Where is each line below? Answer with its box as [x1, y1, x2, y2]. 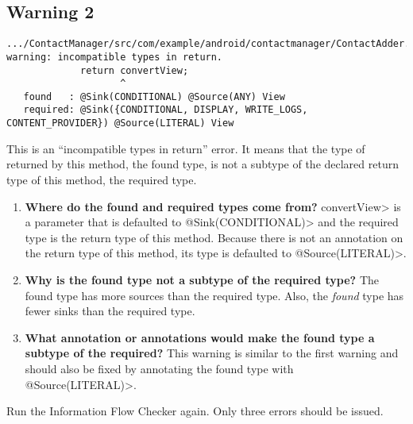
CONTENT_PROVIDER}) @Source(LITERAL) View [6, 118, 234, 129]
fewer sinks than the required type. [25, 303, 195, 319]
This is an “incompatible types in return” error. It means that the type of [6, 140, 365, 156]
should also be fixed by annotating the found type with [25, 360, 294, 376]
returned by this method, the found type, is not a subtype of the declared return [6, 156, 399, 172]
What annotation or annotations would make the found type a [25, 329, 375, 345]
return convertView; [80, 64, 189, 76]
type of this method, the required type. [6, 171, 197, 187]
